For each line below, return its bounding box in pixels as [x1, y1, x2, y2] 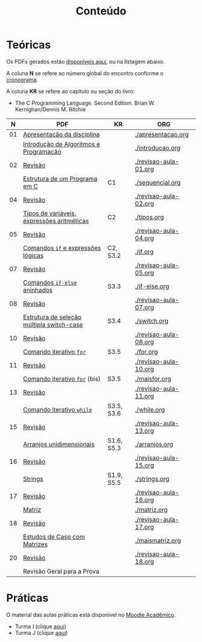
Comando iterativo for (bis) [23, 374, 101, 383]
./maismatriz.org [135, 536, 182, 545]
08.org [135, 338, 155, 346]
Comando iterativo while [23, 405, 93, 413]
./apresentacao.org [135, 130, 189, 138]
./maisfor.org [135, 374, 171, 383]
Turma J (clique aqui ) [14, 629, 68, 636]
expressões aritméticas [23, 217, 89, 225]
